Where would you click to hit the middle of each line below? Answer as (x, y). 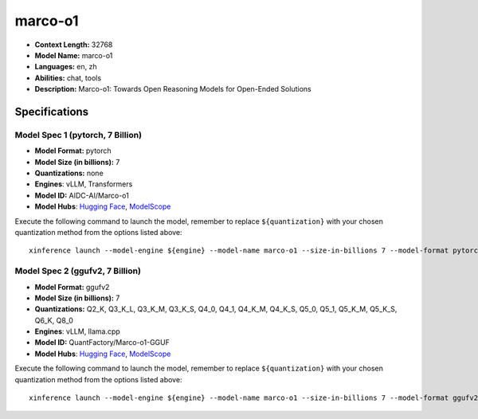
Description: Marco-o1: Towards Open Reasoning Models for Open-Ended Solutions (173, 89)
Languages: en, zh (66, 67)
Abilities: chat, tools (68, 78)
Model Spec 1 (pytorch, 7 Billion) (78, 135)
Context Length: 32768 (74, 45)
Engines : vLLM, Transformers (84, 184)
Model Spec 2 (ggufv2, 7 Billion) (78, 271)
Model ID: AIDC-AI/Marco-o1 (82, 195)
